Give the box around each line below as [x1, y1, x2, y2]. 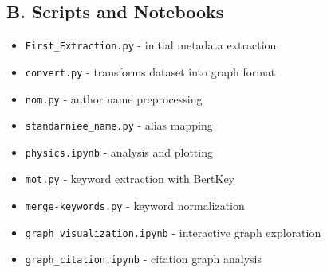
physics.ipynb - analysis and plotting [25, 143, 213, 160]
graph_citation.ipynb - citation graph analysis [25, 251, 262, 267]
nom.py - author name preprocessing [25, 90, 203, 107]
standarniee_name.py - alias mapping [25, 117, 213, 134]
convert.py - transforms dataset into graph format [25, 63, 276, 80]
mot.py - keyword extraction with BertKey [25, 170, 234, 187]
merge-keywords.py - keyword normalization [25, 197, 245, 214]
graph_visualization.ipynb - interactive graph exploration [25, 223, 321, 240]
